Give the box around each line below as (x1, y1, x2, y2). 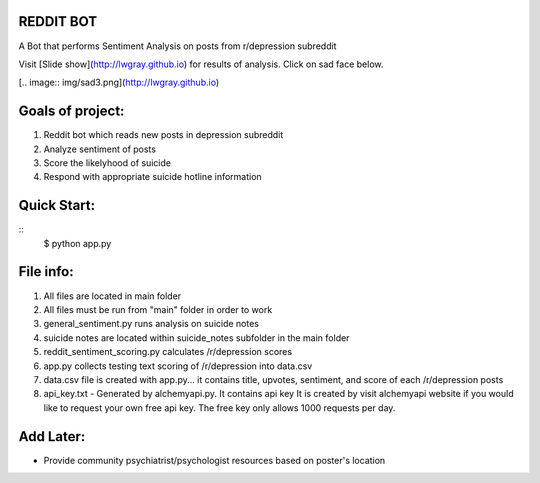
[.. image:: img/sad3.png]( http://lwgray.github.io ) (18, 76, 220, 89)
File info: (18, 263, 74, 280)
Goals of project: (18, 103, 125, 120)
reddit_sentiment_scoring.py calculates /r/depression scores (43, 346, 293, 358)
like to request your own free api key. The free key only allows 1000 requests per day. (43, 401, 396, 414)
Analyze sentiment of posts (43, 143, 157, 155)
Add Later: (18, 428, 86, 445)
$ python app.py (43, 237, 112, 249)
